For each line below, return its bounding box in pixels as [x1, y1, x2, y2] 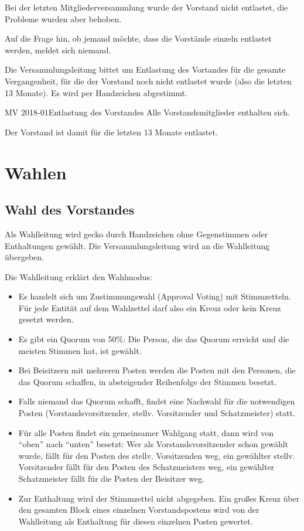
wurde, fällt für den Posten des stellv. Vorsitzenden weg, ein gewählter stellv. [18, 449, 295, 461]
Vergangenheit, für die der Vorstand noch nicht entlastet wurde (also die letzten [5, 74, 292, 87]
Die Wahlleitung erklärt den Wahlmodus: [5, 270, 153, 282]
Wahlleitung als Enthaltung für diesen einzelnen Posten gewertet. [18, 515, 253, 527]
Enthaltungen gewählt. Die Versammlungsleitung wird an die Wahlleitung [5, 239, 270, 251]
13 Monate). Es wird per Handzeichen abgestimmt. [5, 86, 187, 98]
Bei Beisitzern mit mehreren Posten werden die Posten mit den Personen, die [18, 364, 296, 376]
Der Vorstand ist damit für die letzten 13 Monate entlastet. [5, 125, 218, 138]
